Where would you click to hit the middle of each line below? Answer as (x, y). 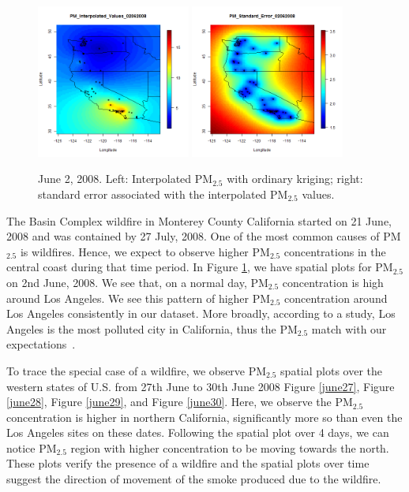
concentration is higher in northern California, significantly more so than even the (204, 417)
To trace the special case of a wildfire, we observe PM (137, 370)
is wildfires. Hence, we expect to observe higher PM (145, 251)
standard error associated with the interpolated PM (163, 194)
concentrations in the (335, 251)
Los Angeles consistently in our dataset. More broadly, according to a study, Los (201, 313)
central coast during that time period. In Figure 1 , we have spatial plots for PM (200, 267)
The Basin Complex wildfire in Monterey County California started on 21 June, (199, 220)
